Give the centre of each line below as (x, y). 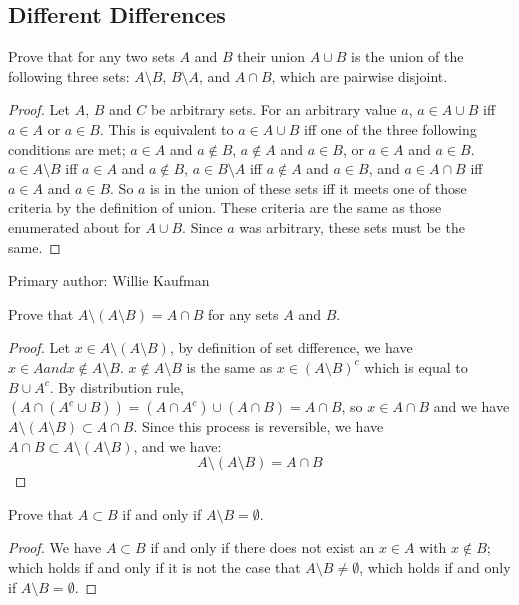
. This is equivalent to (166, 128)
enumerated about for (74, 226)
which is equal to (416, 366)
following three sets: (69, 75)
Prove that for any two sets (91, 56)
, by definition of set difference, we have (291, 347)
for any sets (243, 313)
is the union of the (407, 56)
